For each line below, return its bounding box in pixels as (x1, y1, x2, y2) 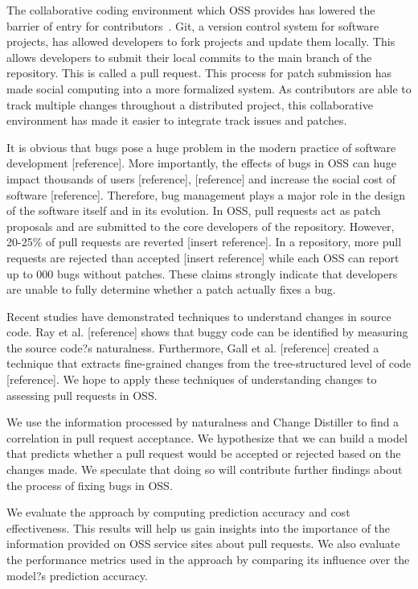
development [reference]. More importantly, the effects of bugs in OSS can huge (6, 154, 396, 171)
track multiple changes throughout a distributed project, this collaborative (6, 96, 373, 113)
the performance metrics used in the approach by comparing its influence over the (6, 551, 410, 567)
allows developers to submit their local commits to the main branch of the (6, 48, 372, 65)
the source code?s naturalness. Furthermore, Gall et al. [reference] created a (6, 339, 379, 356)
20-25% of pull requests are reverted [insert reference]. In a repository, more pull (6, 233, 402, 250)
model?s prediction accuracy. (6, 566, 148, 583)
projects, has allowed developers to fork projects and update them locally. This (6, 33, 395, 50)
